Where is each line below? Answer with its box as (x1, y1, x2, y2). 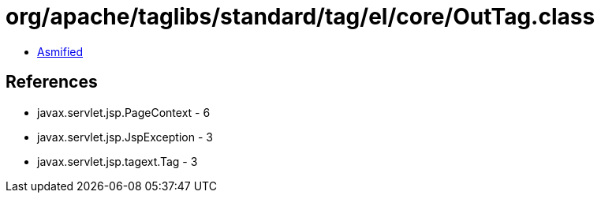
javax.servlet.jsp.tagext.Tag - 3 (37, 154, 198, 168)
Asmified (37, 44, 84, 58)
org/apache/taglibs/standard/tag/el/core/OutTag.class (6, 3, 595, 30)
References (6, 72, 98, 92)
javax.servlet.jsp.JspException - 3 (37, 130, 213, 144)
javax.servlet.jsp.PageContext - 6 (37, 105, 211, 119)
